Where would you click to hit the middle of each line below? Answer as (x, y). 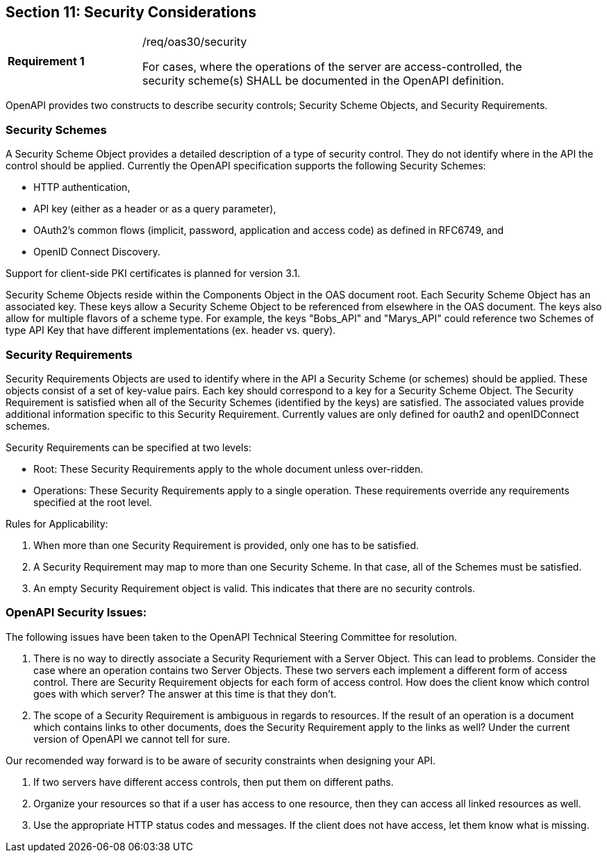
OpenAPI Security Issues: (76, 613)
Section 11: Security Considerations (131, 12)
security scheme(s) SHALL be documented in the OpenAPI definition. (323, 81)
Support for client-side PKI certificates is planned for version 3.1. (153, 274)
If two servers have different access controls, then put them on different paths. (214, 782)
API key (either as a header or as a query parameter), (155, 209)
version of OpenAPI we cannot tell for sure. (132, 739)
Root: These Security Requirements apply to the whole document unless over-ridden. (228, 469)
